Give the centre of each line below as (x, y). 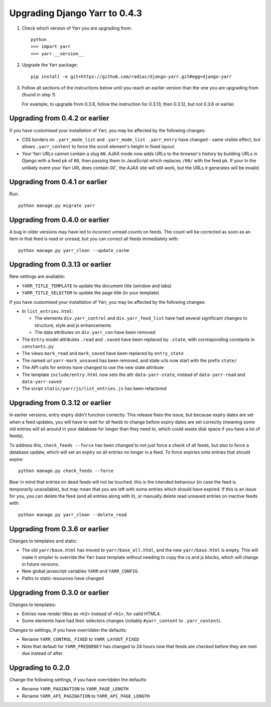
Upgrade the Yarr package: (50, 65)
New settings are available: (37, 277)
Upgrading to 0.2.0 (40, 668)
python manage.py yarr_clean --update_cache (74, 250)
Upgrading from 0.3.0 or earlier (59, 593)
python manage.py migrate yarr (57, 205)
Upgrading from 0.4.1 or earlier (58, 182)
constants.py (38, 346)
